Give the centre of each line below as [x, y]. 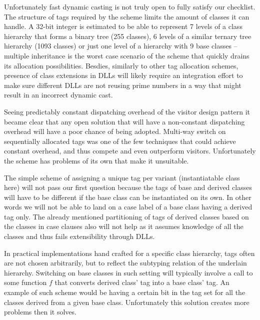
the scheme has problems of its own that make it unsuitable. [96, 160]
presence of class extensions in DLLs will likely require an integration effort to [123, 75]
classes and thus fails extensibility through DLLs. [79, 236]
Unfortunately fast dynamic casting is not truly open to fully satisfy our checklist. [130, 6]
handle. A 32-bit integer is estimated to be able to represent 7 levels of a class [123, 26]
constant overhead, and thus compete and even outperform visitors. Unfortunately [130, 151]
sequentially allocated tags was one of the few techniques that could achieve [120, 141]
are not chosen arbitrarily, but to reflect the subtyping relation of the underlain [125, 263]
